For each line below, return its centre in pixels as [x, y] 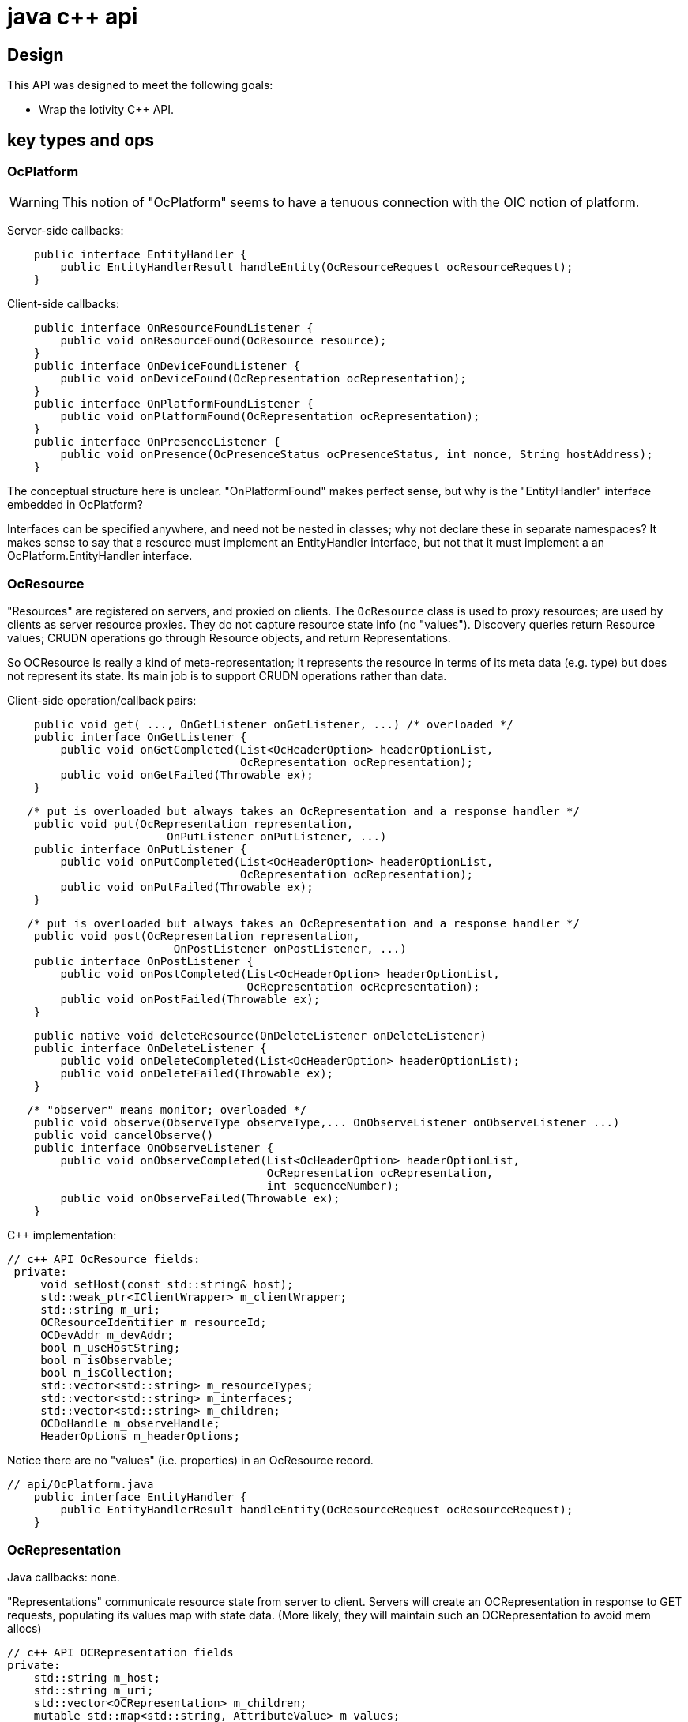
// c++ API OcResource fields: [104, 1260]
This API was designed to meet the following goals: [140, 85]
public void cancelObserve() [124, 1135]
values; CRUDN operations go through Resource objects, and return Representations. [229, 638]
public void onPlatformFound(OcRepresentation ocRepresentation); [270, 417]
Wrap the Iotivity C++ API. [107, 110]
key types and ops [81, 140]
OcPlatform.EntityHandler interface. [100, 556]
